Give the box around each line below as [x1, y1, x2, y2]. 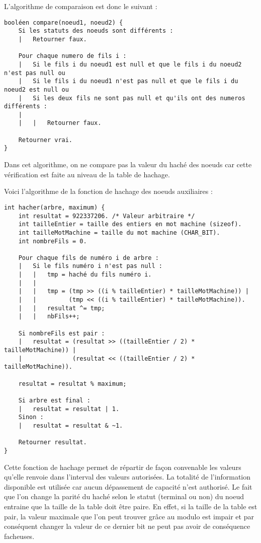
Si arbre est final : [18, 396, 91, 404]
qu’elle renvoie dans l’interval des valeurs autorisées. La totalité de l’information [4, 471, 250, 482]
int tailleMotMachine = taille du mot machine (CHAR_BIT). [18, 229, 220, 236]
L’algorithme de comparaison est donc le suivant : [4, 1, 157, 11]
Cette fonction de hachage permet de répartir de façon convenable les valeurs [4, 461, 241, 472]
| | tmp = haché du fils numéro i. [18, 271, 152, 279]
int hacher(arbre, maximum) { [4, 203, 105, 211]
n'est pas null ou [4, 69, 65, 77]
